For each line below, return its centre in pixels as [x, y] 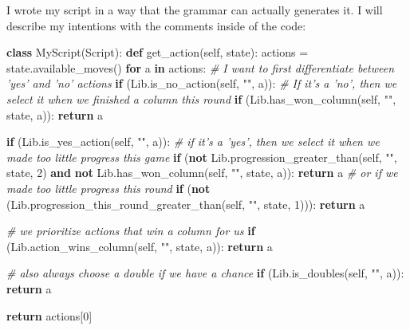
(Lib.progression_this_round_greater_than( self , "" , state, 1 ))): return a [186, 204]
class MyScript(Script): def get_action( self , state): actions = [158, 52]
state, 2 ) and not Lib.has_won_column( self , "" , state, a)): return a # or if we [202, 173]
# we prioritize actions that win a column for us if [131, 231]
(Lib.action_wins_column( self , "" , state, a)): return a [140, 246]
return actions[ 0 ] [49, 315]
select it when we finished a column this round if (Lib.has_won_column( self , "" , [201, 98]
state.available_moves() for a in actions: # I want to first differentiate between [201, 67]
